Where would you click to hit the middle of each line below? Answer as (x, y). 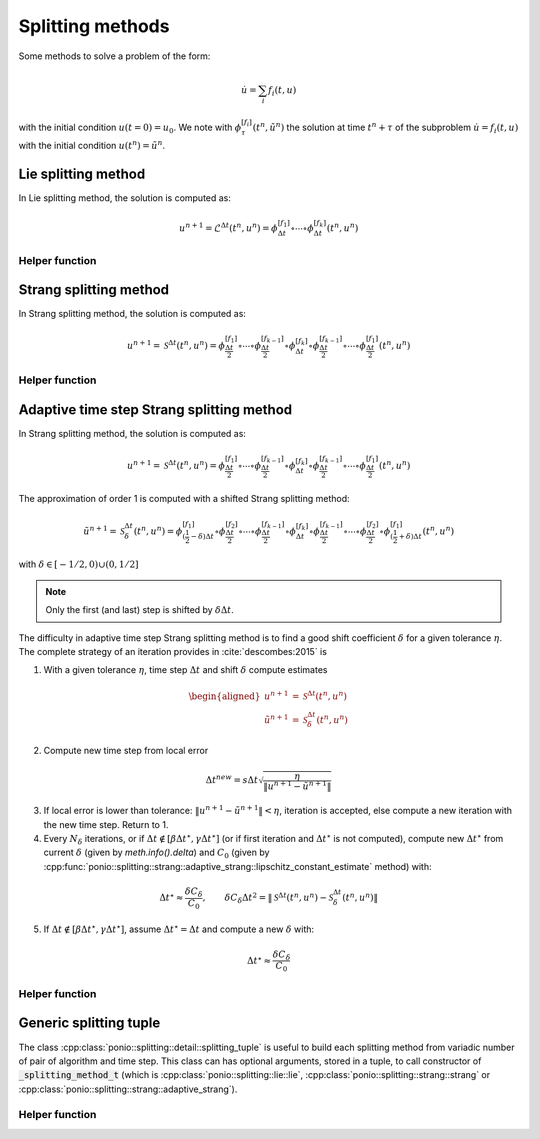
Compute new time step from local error (126, 751)
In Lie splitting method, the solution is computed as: (125, 197)
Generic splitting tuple (89, 1023)
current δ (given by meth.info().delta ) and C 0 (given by (156, 853)
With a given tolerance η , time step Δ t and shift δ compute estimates (185, 670)
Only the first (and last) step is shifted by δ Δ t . (140, 610)
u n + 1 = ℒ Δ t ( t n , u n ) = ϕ (228, 227)
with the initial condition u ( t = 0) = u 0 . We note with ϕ (130, 128)
